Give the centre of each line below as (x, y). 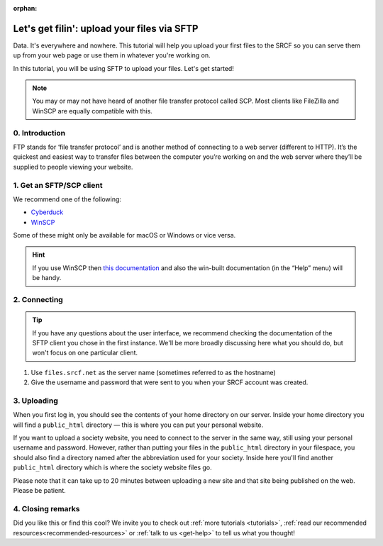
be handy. (47, 278)
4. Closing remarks (46, 508)
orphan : (25, 8)
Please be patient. (40, 491)
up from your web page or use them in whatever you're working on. (112, 55)
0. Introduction (39, 133)
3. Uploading (35, 401)
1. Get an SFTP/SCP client (58, 185)
